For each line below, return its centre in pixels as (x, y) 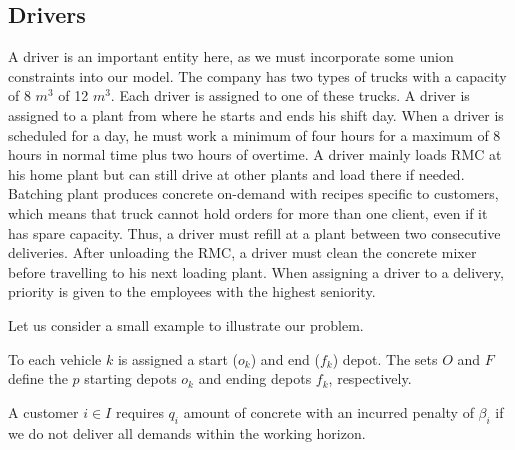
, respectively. (370, 378)
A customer (43, 411)
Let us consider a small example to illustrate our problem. (186, 324)
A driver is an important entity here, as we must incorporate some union (231, 56)
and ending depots (255, 378)
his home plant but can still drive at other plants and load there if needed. (236, 173)
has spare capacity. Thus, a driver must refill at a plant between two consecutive (254, 232)
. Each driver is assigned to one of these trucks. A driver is (290, 95)
